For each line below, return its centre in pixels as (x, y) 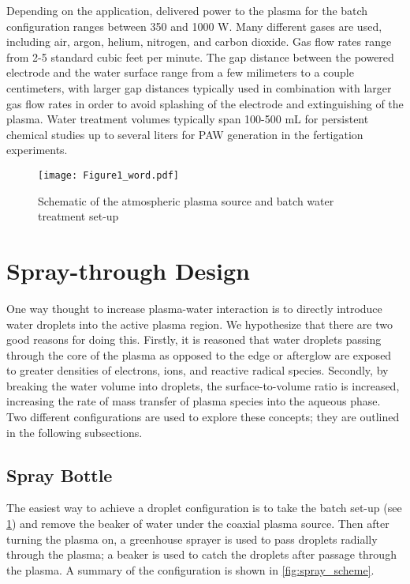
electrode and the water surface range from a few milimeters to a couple (180, 72)
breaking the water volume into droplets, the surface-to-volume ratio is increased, (203, 385)
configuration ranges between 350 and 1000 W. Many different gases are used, (194, 26)
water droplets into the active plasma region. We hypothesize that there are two (199, 324)
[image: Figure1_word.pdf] (108, 175)
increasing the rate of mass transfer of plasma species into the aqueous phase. (194, 401)
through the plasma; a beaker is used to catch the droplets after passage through (201, 554)
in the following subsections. (75, 432)
